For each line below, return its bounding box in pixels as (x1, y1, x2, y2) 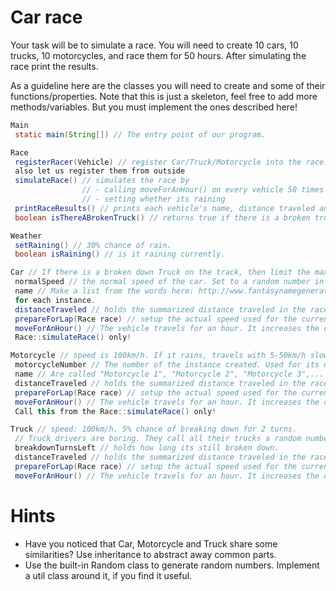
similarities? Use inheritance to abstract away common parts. (24, 548, 277, 560)
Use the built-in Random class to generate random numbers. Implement (24, 559, 320, 571)
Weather (10, 231, 43, 241)
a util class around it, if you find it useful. (24, 569, 193, 581)
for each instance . (14, 295, 97, 305)
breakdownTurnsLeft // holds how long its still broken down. (14, 443, 280, 453)
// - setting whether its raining (81, 194, 226, 205)
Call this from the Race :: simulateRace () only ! (14, 406, 217, 416)
